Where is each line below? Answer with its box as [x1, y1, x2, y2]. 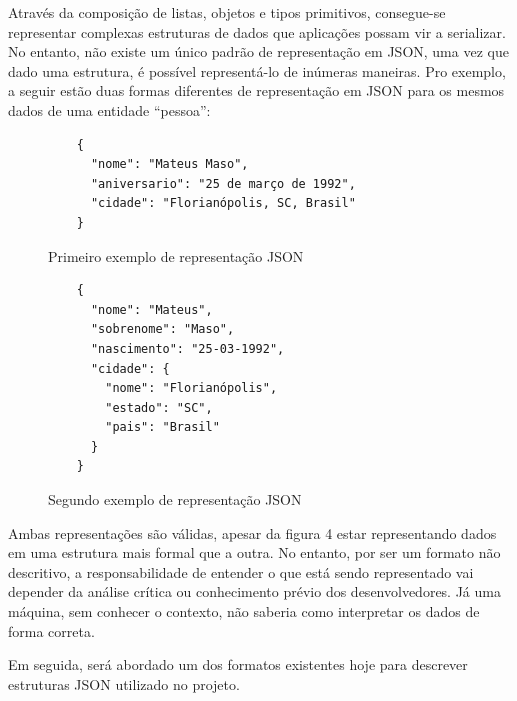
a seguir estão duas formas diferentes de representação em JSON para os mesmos [8, 80, 505, 101]
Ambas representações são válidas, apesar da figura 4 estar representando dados [8, 522, 497, 543]
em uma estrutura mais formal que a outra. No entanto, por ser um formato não [8, 542, 501, 563]
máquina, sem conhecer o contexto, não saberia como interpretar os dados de [8, 601, 480, 622]
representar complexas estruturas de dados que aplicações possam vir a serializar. [8, 21, 506, 42]
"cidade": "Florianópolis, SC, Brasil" [90, 196, 356, 211]
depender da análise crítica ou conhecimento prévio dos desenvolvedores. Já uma [8, 581, 501, 602]
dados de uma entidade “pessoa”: [8, 99, 211, 120]
